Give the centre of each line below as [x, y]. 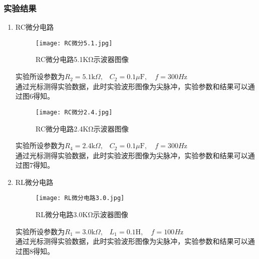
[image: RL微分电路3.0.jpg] [80, 198]
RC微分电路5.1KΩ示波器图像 [82, 59]
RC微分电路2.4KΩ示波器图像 [82, 128]
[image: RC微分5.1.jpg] [74, 43]
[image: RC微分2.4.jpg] [74, 112]
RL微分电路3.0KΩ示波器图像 [82, 214]
